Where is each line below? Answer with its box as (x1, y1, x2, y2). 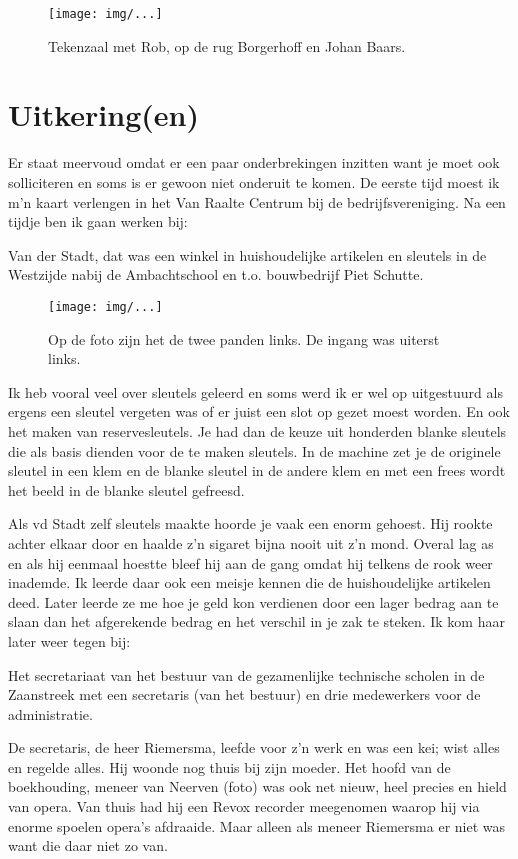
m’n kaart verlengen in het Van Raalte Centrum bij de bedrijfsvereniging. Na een (8, 191, 506, 212)
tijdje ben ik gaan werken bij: (8, 211, 188, 232)
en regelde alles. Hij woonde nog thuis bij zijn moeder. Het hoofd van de (8, 756, 451, 777)
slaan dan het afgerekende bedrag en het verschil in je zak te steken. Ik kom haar (8, 611, 505, 632)
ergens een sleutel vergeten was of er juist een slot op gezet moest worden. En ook (8, 401, 510, 422)
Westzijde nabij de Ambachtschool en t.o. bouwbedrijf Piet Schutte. (8, 264, 424, 285)
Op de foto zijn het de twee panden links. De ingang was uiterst (48, 328, 440, 349)
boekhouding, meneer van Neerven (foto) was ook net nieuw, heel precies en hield (8, 776, 507, 797)
